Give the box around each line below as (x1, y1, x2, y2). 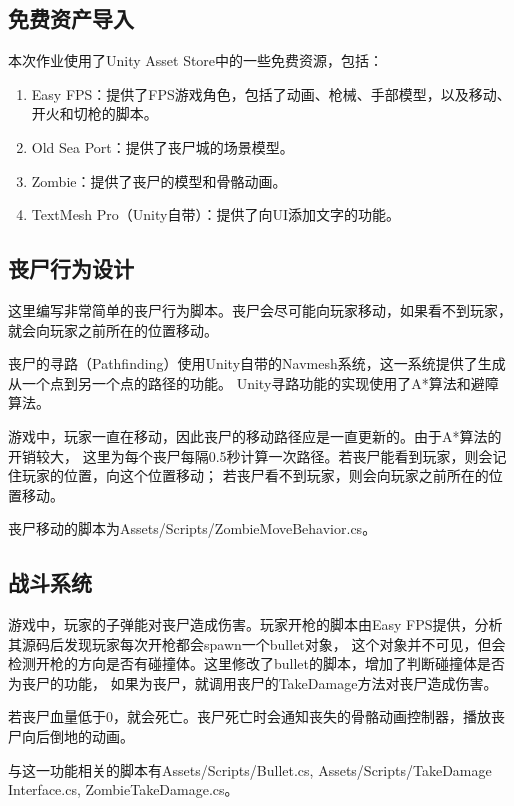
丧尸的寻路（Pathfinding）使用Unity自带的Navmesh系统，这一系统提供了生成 (8, 353, 506, 374)
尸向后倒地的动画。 (8, 726, 134, 747)
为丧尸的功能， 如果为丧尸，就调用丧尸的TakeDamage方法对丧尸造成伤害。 (8, 672, 498, 693)
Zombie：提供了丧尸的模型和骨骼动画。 (31, 170, 287, 191)
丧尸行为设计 (8, 253, 134, 284)
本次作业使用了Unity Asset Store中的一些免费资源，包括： (8, 50, 384, 71)
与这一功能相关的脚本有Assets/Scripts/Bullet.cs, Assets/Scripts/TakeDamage (8, 759, 492, 780)
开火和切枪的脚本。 (31, 103, 158, 124)
